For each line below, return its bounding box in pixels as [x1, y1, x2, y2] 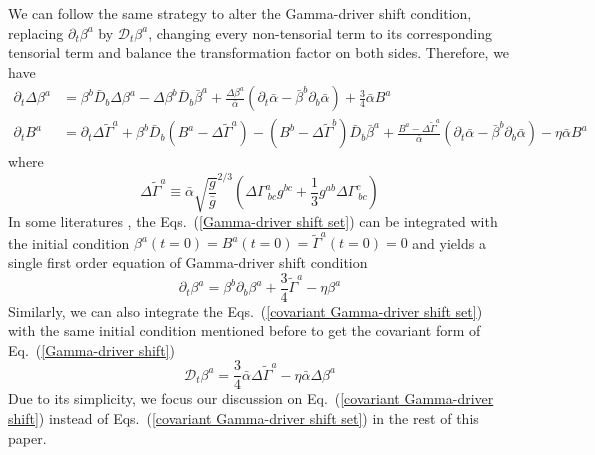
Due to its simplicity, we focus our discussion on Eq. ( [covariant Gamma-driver [8, 388, 494, 409]
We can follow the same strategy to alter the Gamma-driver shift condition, [8, 3, 472, 23]
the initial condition [8, 232, 130, 253]
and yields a [412, 232, 486, 253]
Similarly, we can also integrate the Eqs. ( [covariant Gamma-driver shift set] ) [8, 300, 483, 321]
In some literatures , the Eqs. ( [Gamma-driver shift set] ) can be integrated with [8, 211, 498, 232]
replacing [8, 22, 64, 43]
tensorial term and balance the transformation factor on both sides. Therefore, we [8, 42, 510, 63]
